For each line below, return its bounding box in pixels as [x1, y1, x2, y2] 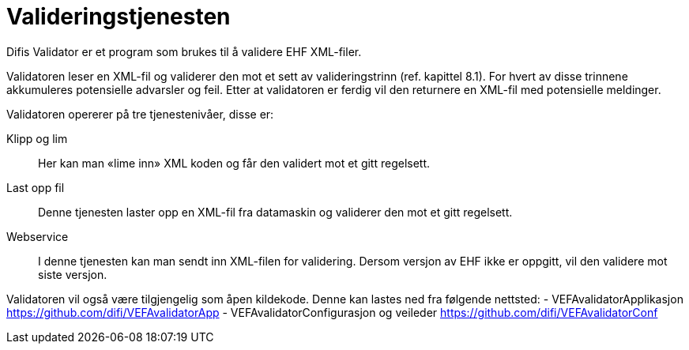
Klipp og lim [6, 131, 68, 145]
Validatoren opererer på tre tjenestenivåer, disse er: [6, 107, 274, 121]
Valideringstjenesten [6, 3, 231, 30]
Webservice [6, 229, 69, 243]
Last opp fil [6, 180, 65, 194]
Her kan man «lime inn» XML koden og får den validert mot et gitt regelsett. [38, 156, 431, 170]
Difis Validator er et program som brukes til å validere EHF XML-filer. [6, 44, 362, 58]
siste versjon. [38, 267, 107, 281]
